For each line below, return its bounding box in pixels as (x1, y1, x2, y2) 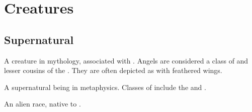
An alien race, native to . (4, 98, 81, 109)
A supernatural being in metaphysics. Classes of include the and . (4, 81, 206, 92)
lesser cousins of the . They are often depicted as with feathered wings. (4, 65, 222, 75)
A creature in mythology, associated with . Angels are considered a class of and (4, 55, 248, 65)
